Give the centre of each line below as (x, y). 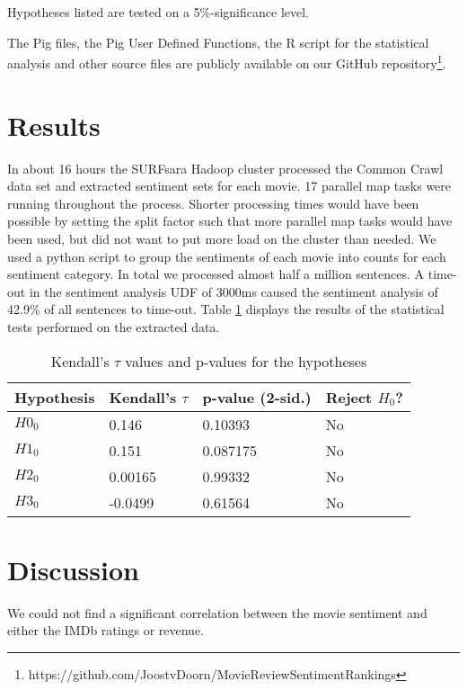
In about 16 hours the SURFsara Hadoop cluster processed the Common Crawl (225, 168)
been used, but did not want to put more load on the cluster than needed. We (222, 238)
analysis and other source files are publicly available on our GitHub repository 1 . (227, 62)
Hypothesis (55, 397)
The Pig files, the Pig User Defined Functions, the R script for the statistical (218, 42)
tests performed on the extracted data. (114, 326)
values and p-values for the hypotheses (246, 361)
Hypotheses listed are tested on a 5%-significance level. (158, 12)
